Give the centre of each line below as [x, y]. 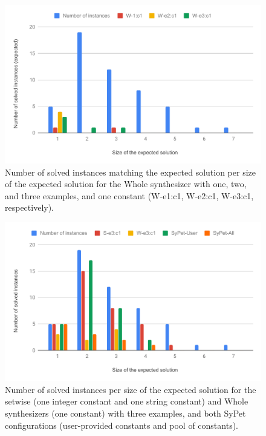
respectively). [30, 207]
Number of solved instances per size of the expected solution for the [131, 389]
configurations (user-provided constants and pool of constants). [122, 425]
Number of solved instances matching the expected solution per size [130, 172]
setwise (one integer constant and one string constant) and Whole [127, 401]
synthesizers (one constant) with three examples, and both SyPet [125, 413]
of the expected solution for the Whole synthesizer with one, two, [126, 184]
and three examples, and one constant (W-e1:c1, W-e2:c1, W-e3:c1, [129, 195]
